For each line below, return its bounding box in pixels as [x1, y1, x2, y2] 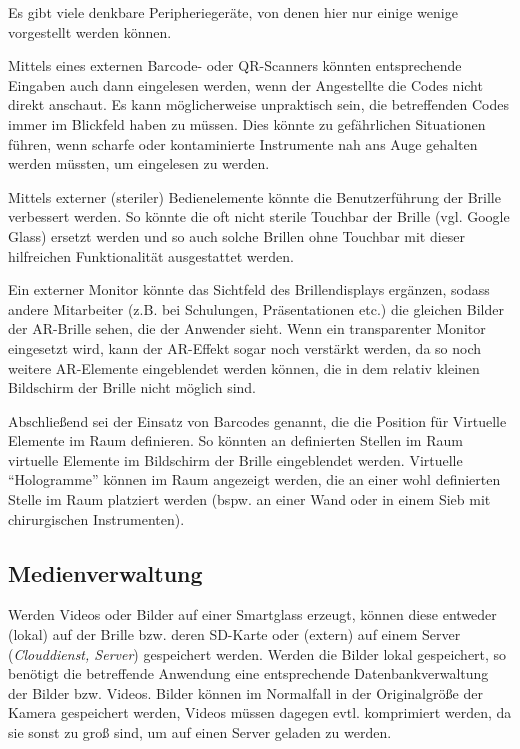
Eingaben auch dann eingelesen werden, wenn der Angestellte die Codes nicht [8, 74, 483, 95]
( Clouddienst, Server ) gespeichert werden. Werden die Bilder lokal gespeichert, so [8, 643, 507, 664]
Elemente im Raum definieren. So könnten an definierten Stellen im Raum [8, 430, 463, 451]
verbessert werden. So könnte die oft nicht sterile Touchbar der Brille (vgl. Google [8, 206, 510, 227]
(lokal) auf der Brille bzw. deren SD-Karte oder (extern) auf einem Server [8, 624, 461, 645]
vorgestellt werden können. [8, 21, 172, 42]
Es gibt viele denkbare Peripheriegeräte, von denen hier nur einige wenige [8, 2, 458, 22]
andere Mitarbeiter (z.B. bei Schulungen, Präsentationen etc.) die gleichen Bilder [8, 298, 504, 319]
